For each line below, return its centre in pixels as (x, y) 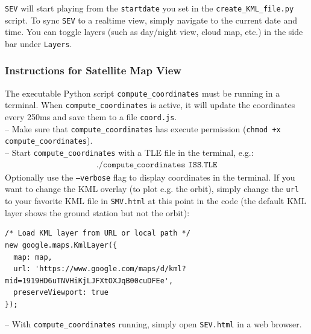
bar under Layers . (39, 43)
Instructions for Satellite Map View (93, 70)
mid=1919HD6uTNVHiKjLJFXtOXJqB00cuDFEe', (89, 281)
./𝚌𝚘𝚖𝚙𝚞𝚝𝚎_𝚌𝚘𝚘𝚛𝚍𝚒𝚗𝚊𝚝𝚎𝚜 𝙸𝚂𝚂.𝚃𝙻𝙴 (157, 165)
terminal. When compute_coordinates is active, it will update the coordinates (150, 105)
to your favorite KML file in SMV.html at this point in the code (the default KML (156, 201)
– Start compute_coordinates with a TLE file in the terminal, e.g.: (129, 153)
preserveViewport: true (61, 293)
